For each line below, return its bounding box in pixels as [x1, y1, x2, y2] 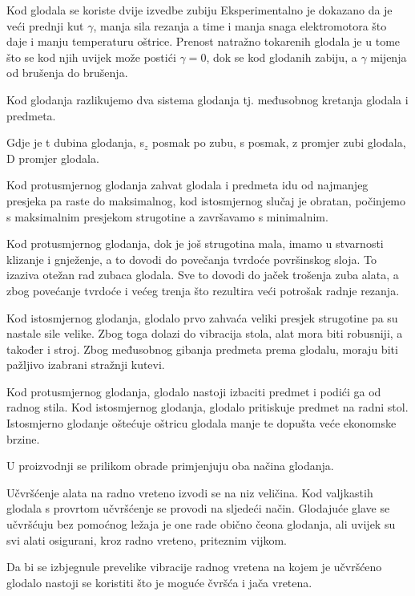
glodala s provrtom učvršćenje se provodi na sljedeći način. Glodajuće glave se [6, 500, 390, 517]
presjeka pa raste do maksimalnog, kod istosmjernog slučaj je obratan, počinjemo [6, 192, 406, 209]
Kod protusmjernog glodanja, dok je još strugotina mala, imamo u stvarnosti [6, 235, 384, 252]
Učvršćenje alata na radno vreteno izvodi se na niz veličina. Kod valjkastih [6, 484, 373, 501]
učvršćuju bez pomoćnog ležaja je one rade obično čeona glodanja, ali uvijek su [6, 516, 396, 533]
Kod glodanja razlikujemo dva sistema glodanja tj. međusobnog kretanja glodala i [6, 91, 409, 107]
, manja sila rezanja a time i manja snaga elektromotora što [93, 17, 387, 34]
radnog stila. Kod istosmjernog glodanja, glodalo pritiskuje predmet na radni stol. [6, 399, 409, 416]
